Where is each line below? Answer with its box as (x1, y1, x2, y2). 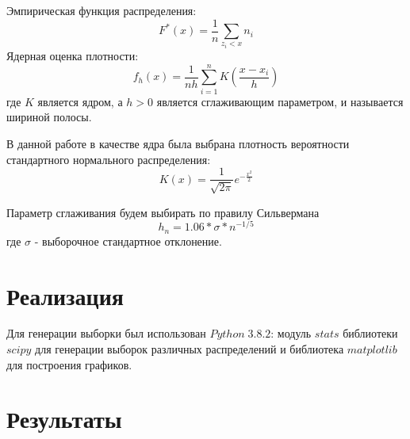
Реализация (6, 279, 124, 311)
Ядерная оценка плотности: (6, 48, 139, 64)
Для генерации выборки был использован (6, 325, 206, 342)
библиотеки (343, 325, 398, 342)
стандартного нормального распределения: (6, 151, 211, 167)
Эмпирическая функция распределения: (6, 2, 197, 18)
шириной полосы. (6, 109, 92, 125)
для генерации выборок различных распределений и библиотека (35, 341, 344, 357)
